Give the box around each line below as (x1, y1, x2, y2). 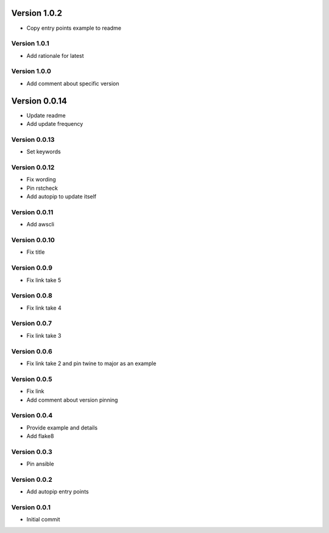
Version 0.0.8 (11, 291, 53, 300)
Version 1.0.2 (11, 8, 63, 18)
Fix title (26, 248, 45, 256)
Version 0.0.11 (11, 207, 54, 216)
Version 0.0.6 (11, 347, 53, 355)
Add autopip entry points (26, 488, 89, 495)
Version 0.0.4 (11, 411, 53, 420)
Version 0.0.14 (11, 96, 67, 106)
